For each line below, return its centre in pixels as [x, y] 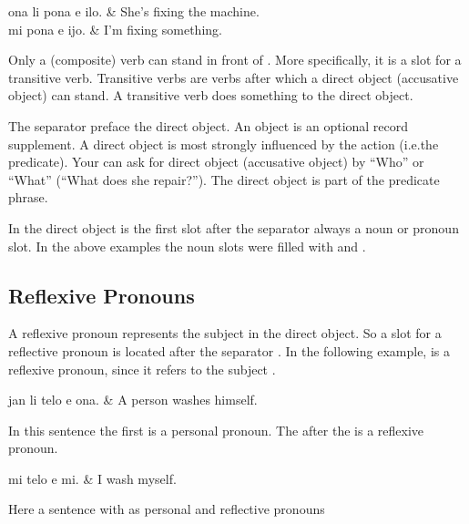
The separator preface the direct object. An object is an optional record [209, 125]
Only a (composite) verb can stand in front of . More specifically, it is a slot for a [235, 60]
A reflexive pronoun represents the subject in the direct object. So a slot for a [225, 333]
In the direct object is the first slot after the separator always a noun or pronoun [234, 227]
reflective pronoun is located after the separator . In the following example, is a [229, 350]
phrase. [28, 197]
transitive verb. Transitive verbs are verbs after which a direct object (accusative [234, 77]
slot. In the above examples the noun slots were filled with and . [187, 246]
